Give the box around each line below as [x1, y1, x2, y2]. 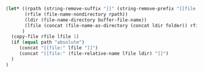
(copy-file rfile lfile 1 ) [11, 34, 79, 40]
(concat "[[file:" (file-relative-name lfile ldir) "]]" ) [19, 51, 169, 57]
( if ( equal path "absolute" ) [11, 39, 85, 45]
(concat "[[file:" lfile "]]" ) [19, 45, 98, 51]
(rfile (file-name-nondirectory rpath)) [24, 11, 128, 17]
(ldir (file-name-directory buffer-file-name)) [24, 17, 147, 23]
